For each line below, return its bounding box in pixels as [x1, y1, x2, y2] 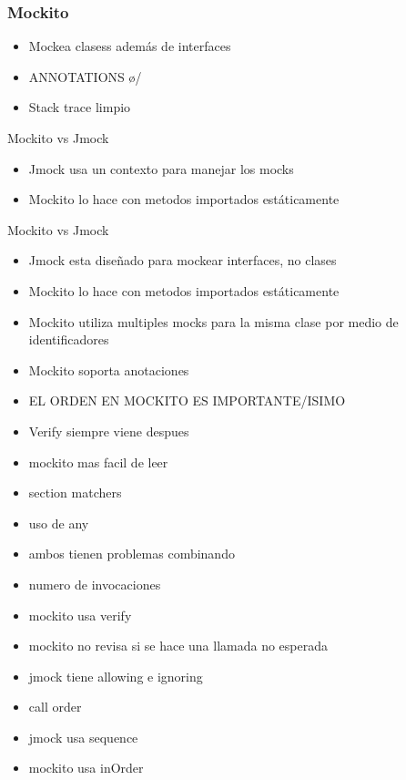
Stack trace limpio [28, 97, 131, 117]
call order [28, 697, 82, 716]
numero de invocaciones [28, 574, 161, 593]
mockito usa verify [28, 605, 132, 624]
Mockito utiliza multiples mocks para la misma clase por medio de [28, 312, 399, 331]
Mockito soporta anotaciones [28, 360, 189, 379]
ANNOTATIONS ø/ [28, 67, 142, 86]
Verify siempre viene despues [28, 421, 189, 440]
